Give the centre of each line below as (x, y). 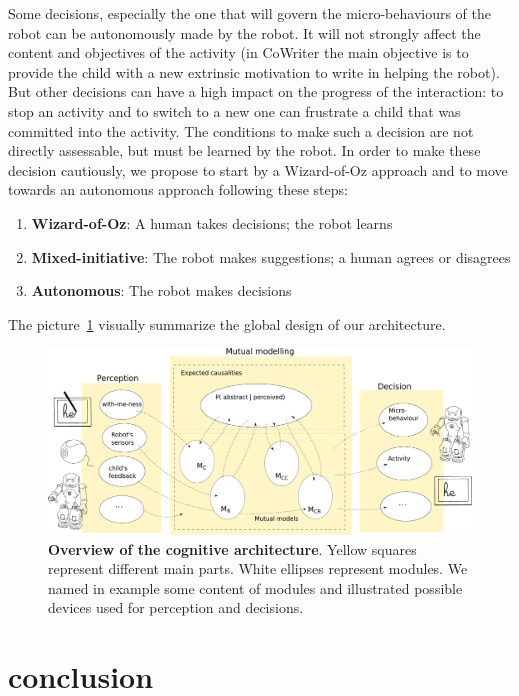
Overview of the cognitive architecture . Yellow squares (232, 548)
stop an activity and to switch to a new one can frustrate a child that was (234, 110)
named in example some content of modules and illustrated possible (255, 587)
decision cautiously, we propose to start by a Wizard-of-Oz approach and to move (258, 169)
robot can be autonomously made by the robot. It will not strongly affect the (244, 32)
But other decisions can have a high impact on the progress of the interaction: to (256, 91)
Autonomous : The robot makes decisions (161, 290)
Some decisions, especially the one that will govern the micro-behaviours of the (250, 13)
